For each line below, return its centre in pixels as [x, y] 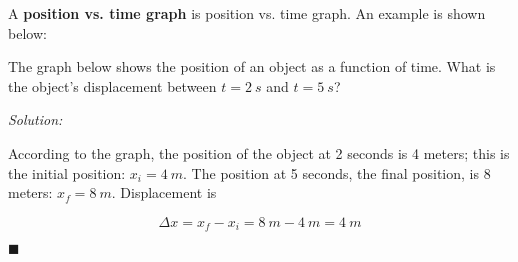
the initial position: [67, 172]
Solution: [35, 119]
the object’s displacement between [112, 85]
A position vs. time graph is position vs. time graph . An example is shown [247, 13]
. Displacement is [164, 192]
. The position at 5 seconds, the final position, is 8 [337, 172]
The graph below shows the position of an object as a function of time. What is [252, 66]
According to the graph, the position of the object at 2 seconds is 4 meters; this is [259, 152]
